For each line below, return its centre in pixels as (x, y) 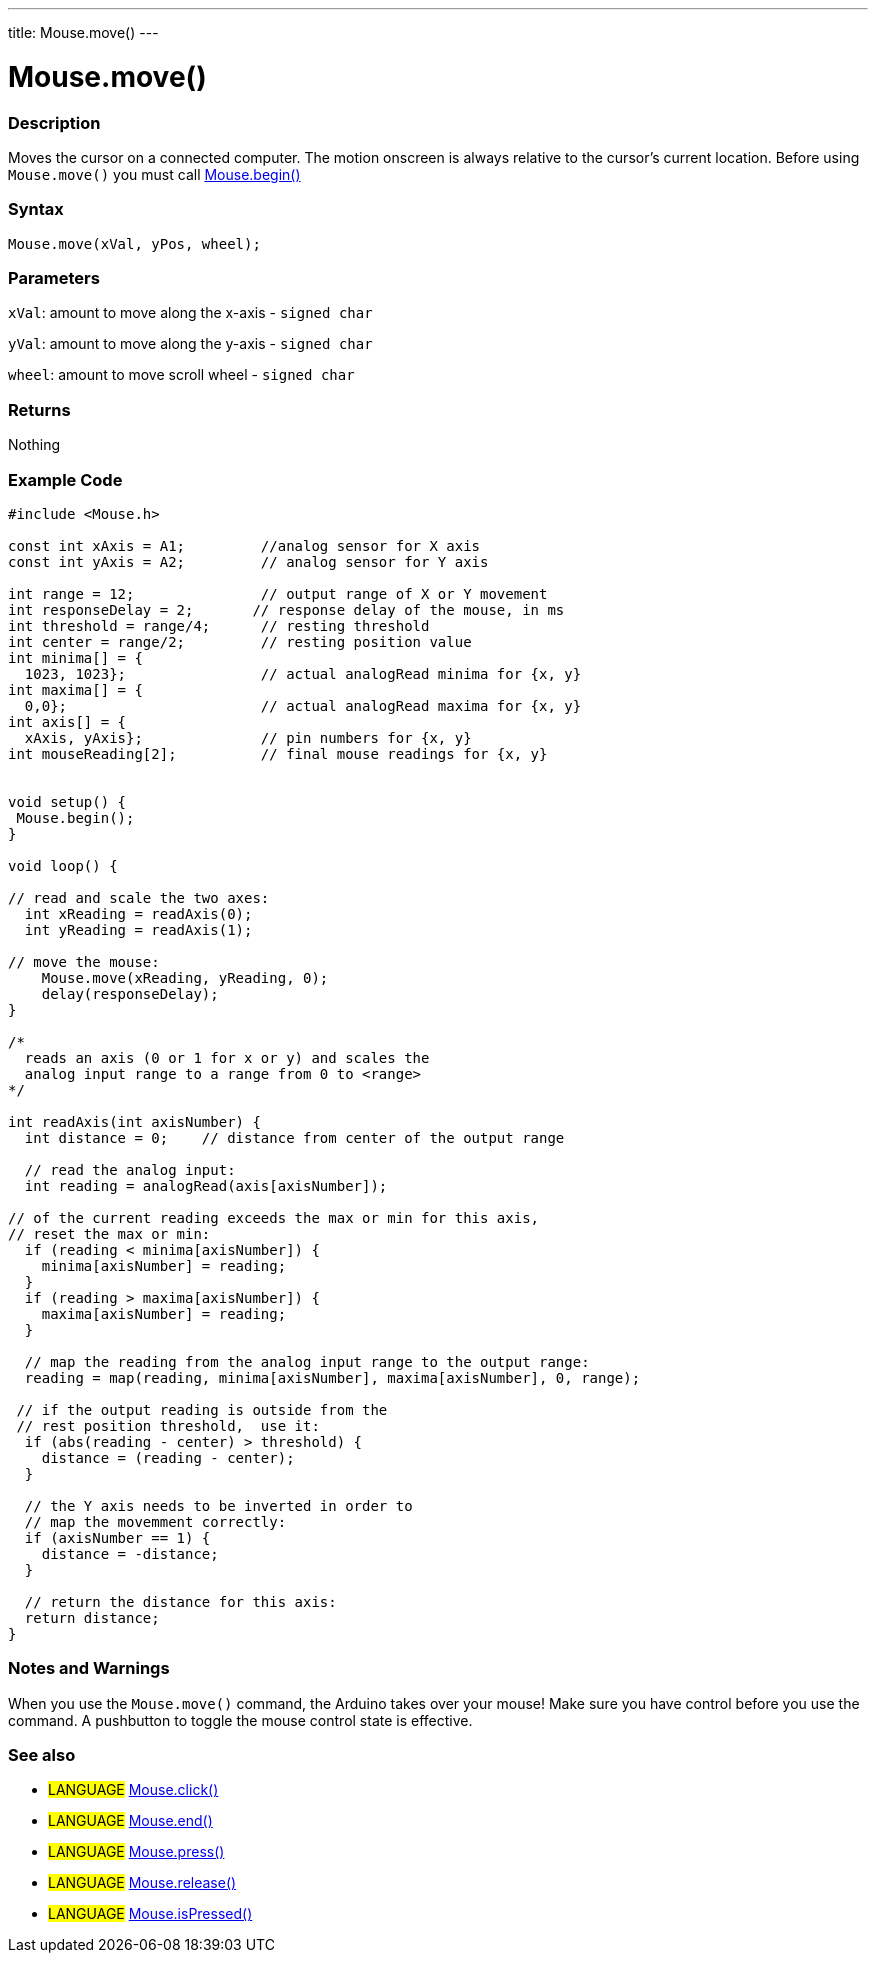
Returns (39, 409)
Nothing (34, 445)
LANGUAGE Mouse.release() (142, 1883)
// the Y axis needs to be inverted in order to (218, 1505)
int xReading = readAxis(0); (138, 913)
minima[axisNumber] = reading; (164, 1265)
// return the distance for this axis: (180, 1601)
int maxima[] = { (75, 689)
